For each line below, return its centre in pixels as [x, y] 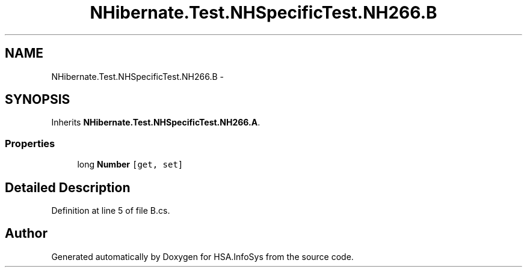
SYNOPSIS [38, 100]
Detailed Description [68, 187]
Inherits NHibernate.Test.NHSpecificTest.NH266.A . [156, 122]
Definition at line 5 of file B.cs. [111, 211]
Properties [30, 143]
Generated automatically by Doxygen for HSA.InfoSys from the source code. [202, 256]
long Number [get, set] [130, 165]
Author [26, 234]
